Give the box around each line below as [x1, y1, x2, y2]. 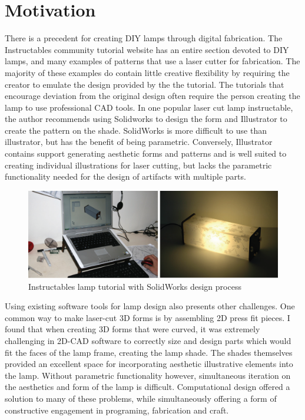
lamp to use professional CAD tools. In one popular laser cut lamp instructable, [5, 101, 293, 113]
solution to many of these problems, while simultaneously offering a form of [5, 392, 277, 405]
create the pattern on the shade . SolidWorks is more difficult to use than [5, 124, 267, 136]
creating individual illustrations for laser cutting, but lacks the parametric [5, 158, 272, 171]
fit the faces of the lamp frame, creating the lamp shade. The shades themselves [5, 346, 293, 358]
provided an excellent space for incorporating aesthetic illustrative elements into [5, 358, 293, 370]
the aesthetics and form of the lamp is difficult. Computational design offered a [5, 381, 290, 393]
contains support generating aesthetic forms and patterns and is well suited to [5, 147, 287, 160]
